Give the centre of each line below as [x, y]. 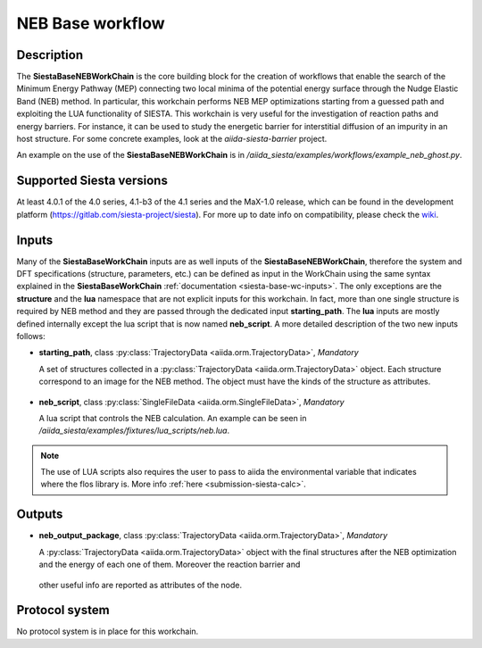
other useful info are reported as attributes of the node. [141, 585]
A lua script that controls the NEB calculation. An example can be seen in [173, 418]
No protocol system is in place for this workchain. [108, 631]
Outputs [40, 515]
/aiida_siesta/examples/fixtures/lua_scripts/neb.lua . [134, 431]
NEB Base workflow [91, 23]
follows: [31, 336]
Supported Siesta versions [92, 181]
